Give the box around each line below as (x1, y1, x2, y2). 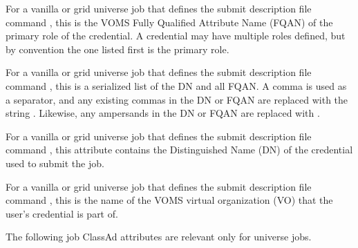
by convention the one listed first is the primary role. (6, 41, 229, 56)
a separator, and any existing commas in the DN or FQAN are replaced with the (6, 92, 348, 106)
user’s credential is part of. (6, 206, 118, 220)
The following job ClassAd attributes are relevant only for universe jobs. (6, 229, 312, 244)
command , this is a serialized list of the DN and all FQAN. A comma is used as (6, 78, 347, 93)
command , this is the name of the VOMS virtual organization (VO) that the (6, 193, 333, 207)
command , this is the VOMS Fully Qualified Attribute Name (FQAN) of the (6, 15, 333, 29)
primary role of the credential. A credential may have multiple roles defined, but (6, 28, 346, 43)
